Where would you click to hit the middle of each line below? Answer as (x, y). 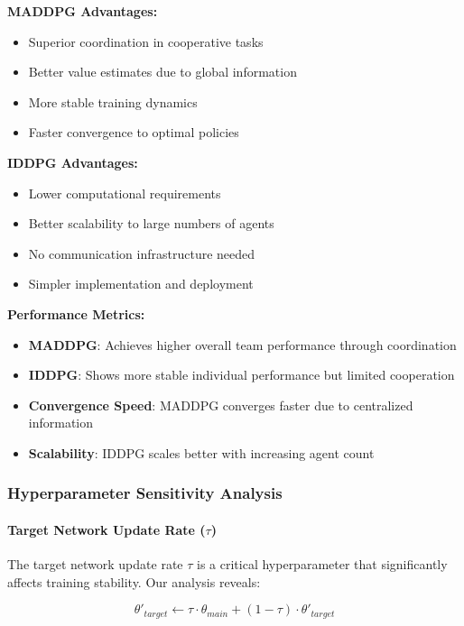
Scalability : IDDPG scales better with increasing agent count (201, 452)
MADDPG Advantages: (83, 11)
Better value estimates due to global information (162, 72)
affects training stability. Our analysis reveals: (134, 581)
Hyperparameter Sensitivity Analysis (145, 493)
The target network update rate (95, 564)
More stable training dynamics (113, 101)
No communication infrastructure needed (142, 253)
